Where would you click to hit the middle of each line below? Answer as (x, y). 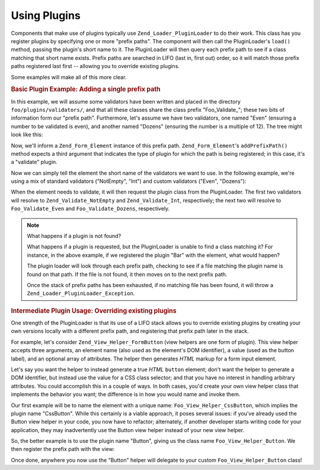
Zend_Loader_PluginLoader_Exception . (81, 294)
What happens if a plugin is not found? (74, 236)
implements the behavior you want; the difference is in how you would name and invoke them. (126, 394)
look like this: (27, 135)
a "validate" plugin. (34, 162)
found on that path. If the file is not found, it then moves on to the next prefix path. (127, 274)
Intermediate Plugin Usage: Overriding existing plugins (94, 311)
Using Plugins (46, 15)
